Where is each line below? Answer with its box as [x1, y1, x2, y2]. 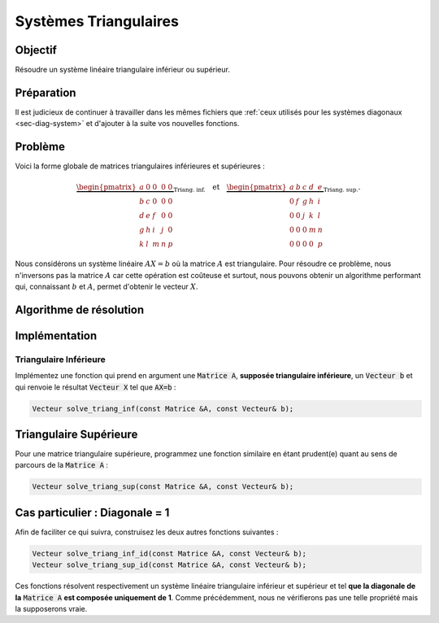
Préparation [15, 85, 76, 99]
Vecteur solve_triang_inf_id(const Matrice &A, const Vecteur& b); [32, 549, 307, 558]
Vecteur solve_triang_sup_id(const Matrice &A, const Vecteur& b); [32, 560, 307, 569]
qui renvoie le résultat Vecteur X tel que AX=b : [15, 382, 176, 392]
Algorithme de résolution [15, 303, 145, 316]
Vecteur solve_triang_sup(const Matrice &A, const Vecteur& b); [32, 482, 294, 491]
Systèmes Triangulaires [15, 12, 179, 30]
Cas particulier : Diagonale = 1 [15, 505, 170, 520]
